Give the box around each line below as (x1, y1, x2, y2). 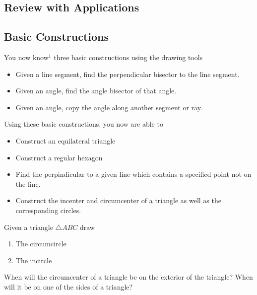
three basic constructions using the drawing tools (54, 52, 203, 62)
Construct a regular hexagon (15, 152, 103, 162)
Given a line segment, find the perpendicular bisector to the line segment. (15, 69, 240, 79)
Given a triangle (4, 221, 53, 232)
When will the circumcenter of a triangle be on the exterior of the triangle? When (4, 272, 253, 282)
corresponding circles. (15, 205, 81, 215)
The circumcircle (15, 238, 66, 249)
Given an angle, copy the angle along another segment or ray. (15, 102, 202, 112)
